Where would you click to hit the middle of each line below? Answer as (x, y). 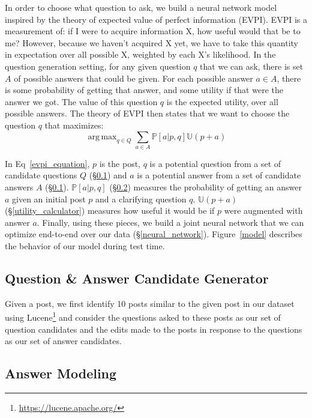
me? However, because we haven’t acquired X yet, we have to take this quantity (151, 42)
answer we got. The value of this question (81, 101)
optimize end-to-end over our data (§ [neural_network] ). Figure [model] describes (154, 234)
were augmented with (263, 211)
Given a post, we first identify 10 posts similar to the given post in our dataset (150, 303)
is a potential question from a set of (215, 163)
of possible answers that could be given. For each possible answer (133, 78)
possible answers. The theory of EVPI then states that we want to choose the (147, 113)
